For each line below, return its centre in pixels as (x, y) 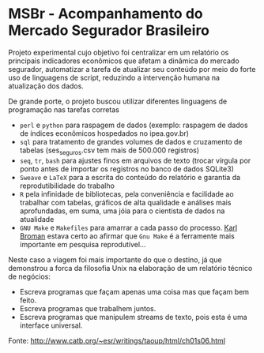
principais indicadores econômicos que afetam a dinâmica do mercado (124, 61)
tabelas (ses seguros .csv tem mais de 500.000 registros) (109, 151)
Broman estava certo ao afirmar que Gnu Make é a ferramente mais (127, 236)
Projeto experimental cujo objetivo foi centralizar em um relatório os (119, 52)
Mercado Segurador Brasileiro (109, 30)
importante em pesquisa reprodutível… (83, 244)
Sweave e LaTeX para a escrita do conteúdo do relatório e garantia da (130, 177)
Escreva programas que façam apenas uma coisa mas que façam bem (134, 291)
